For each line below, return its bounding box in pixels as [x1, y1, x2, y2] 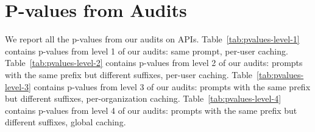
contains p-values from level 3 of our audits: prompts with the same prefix [34, 80, 311, 93]
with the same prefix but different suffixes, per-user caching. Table [5, 68, 253, 81]
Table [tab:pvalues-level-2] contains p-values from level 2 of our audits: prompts [5, 56, 303, 69]
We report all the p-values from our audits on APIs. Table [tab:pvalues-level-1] [5, 33, 300, 45]
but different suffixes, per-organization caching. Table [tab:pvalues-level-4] [5, 92, 281, 105]
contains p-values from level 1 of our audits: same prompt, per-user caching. [5, 44, 288, 57]
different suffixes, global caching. [5, 116, 126, 128]
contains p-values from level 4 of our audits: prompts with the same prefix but [5, 104, 297, 116]
